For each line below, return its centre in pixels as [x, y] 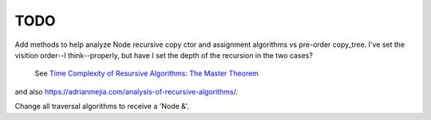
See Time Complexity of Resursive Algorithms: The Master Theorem [147, 74]
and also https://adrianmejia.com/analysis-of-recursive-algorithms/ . [127, 91]
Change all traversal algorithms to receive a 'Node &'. [102, 106]
